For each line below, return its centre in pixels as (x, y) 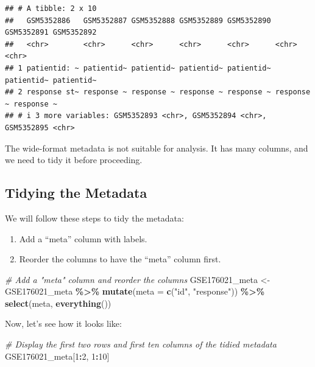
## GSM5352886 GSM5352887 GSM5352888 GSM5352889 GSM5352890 (138, 20)
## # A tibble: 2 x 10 (51, 9)
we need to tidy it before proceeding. (74, 160)
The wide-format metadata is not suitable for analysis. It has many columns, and (157, 148)
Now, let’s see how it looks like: (63, 323)
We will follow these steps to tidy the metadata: (94, 218)
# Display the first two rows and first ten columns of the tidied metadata (141, 344)
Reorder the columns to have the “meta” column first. (120, 259)
